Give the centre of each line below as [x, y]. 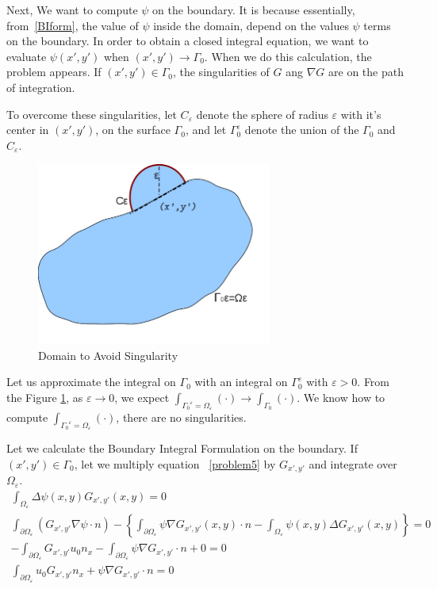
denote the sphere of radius [262, 114]
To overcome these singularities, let [92, 114]
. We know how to [341, 397]
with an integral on [241, 382]
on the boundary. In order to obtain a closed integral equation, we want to [188, 41]
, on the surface [133, 130]
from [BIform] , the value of [73, 25]
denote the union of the [302, 130]
